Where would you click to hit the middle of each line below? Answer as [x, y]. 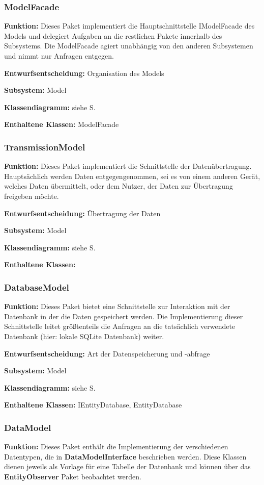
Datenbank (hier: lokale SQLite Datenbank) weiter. [84, 336]
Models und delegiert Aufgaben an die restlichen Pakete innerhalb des [113, 35]
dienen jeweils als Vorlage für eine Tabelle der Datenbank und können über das [127, 466]
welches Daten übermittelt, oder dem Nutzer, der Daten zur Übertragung [119, 186]
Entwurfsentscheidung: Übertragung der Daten [82, 213]
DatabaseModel [37, 287]
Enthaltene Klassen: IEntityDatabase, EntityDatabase [93, 405]
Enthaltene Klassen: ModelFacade [62, 124]
